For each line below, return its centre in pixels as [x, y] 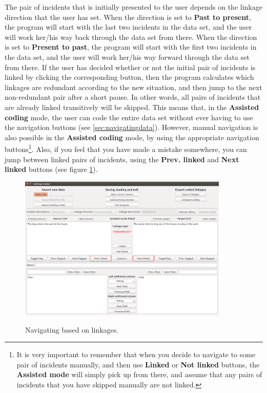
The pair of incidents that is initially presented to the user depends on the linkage [133, 7]
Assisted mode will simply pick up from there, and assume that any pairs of [139, 374]
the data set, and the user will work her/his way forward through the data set [127, 57]
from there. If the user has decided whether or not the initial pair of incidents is [130, 67]
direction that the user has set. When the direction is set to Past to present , [128, 17]
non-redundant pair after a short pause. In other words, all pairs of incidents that [133, 97]
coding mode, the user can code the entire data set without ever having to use [129, 117]
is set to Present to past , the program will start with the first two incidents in [131, 47]
